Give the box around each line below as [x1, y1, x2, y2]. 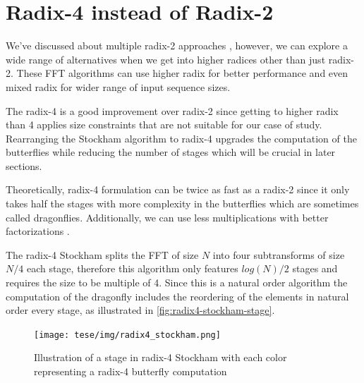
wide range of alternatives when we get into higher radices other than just [6, 51, 326, 66]
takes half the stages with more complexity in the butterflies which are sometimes [6, 196, 359, 211]
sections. [6, 158, 42, 173]
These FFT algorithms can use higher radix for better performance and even [16, 66, 348, 80]
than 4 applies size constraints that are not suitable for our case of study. [6, 117, 322, 132]
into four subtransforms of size [212, 247, 345, 262]
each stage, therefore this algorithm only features [26, 261, 238, 276]
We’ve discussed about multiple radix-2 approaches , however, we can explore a [6, 38, 348, 53]
